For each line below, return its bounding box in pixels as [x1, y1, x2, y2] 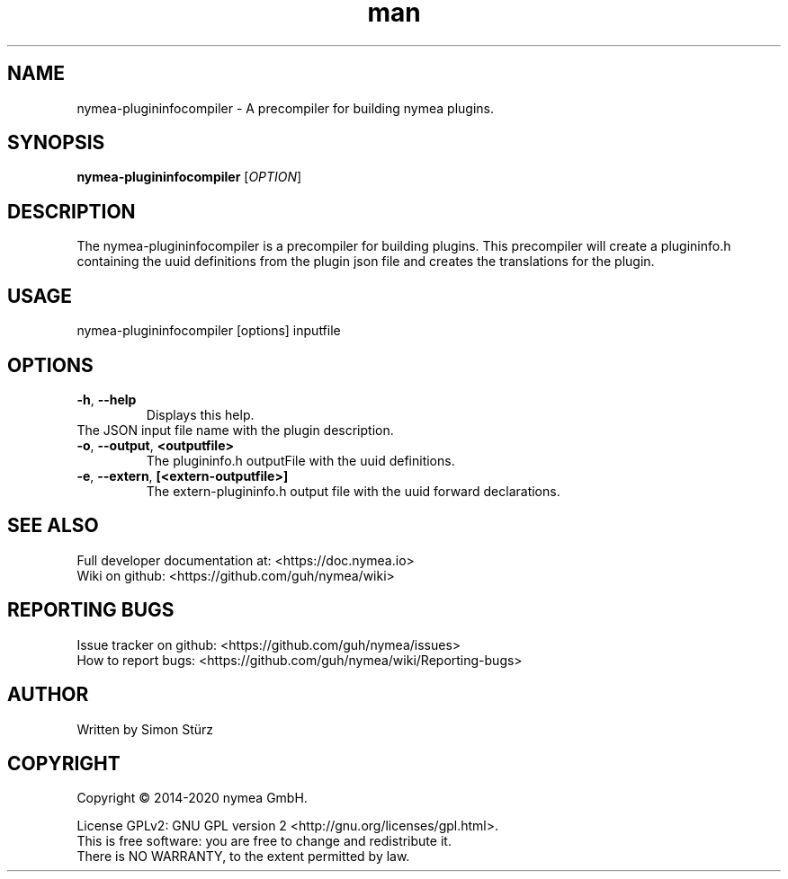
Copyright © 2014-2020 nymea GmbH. [76, 790, 308, 806]
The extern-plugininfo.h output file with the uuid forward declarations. [146, 483, 560, 499]
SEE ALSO [7, 514, 99, 537]
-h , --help [76, 391, 137, 407]
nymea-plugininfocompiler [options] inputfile [76, 323, 341, 339]
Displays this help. [146, 406, 255, 422]
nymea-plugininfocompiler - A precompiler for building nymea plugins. [76, 100, 494, 116]
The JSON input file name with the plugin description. [76, 422, 394, 438]
